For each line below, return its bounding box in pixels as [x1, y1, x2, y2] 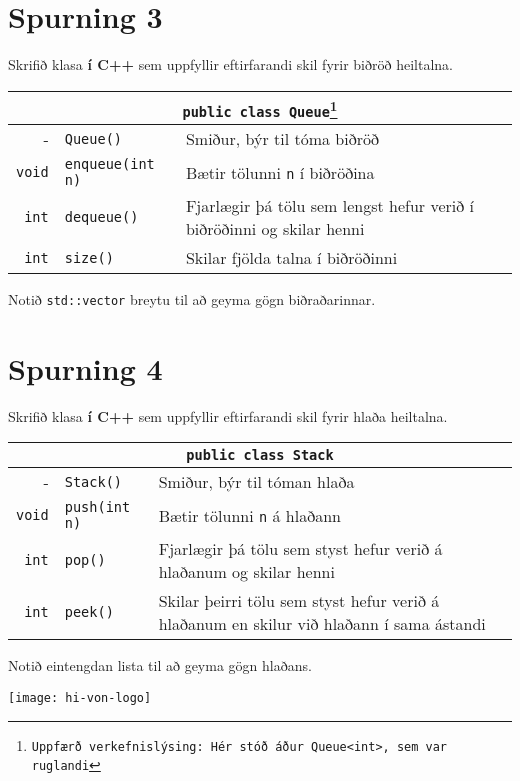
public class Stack [186, 447, 334, 464]
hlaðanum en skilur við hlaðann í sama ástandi [158, 612, 486, 636]
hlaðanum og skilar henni [158, 560, 335, 584]
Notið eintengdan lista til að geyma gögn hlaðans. [8, 655, 312, 676]
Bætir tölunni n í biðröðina [185, 160, 375, 184]
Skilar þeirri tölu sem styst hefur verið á [158, 589, 440, 613]
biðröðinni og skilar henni [185, 217, 365, 241]
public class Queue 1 [182, 95, 338, 121]
